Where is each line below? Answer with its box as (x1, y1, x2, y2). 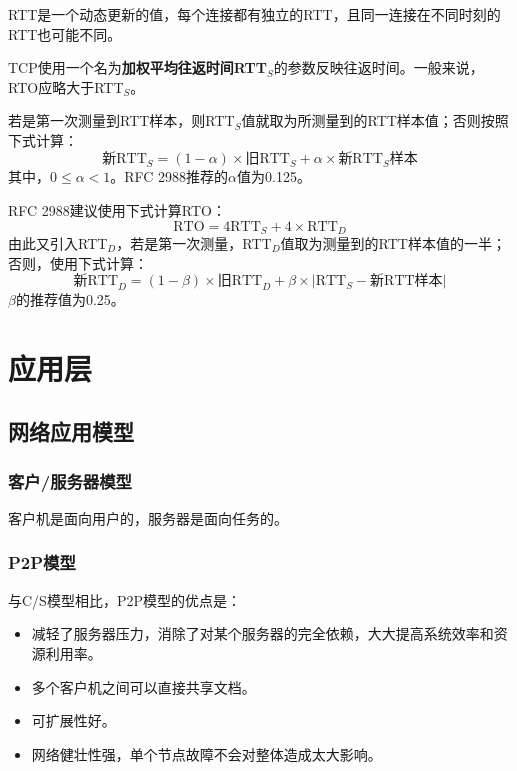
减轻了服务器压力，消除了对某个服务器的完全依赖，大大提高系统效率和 (31, 623, 494, 644)
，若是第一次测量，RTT (116, 233, 272, 253)
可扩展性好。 (31, 710, 116, 731)
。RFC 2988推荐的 (110, 166, 229, 187)
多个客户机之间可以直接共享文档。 (31, 676, 256, 697)
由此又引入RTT (8, 233, 108, 253)
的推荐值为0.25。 (15, 288, 125, 309)
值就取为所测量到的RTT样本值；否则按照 (241, 110, 509, 131)
